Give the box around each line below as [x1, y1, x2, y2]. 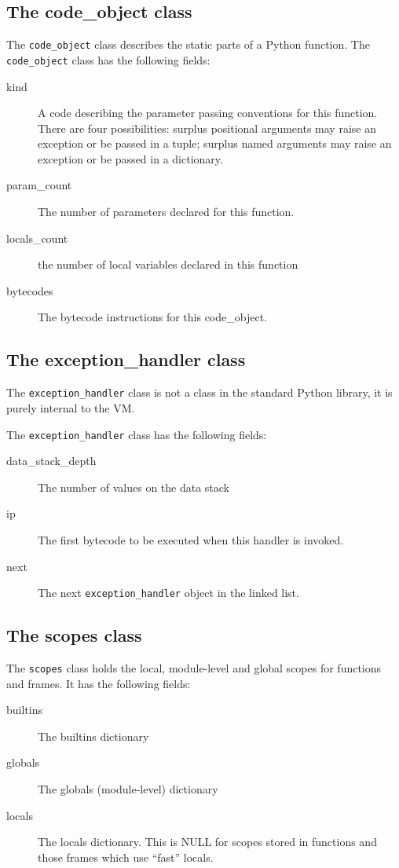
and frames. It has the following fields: [6, 675, 191, 691]
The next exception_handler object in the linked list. [38, 584, 299, 601]
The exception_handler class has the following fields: [6, 426, 267, 442]
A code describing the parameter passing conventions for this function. [38, 104, 378, 121]
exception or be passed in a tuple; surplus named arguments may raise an [38, 135, 392, 152]
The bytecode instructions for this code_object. [38, 309, 267, 325]
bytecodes [6, 282, 53, 298]
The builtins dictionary [38, 727, 149, 744]
